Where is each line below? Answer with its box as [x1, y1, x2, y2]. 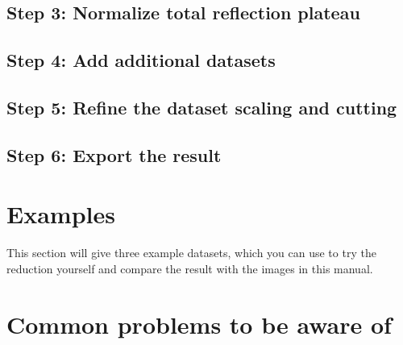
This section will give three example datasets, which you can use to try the [6, 244, 376, 261]
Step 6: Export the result [6, 142, 222, 167]
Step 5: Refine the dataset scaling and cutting [6, 94, 397, 119]
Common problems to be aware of [6, 307, 392, 340]
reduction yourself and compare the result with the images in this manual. [6, 260, 373, 276]
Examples [6, 197, 115, 231]
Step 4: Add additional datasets [6, 48, 276, 73]
